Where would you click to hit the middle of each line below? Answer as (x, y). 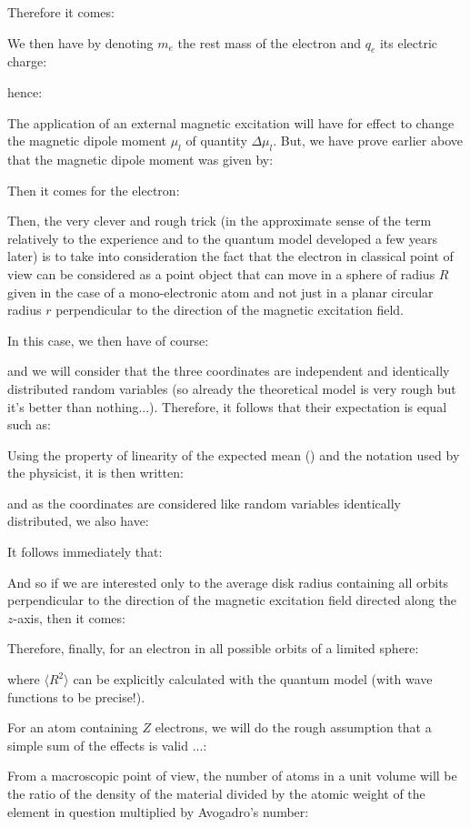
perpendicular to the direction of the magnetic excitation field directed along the (232, 600)
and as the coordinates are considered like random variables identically (204, 503)
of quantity (216, 141)
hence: (25, 91)
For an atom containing (73, 727)
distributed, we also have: (78, 521)
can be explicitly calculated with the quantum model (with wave (253, 679)
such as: (29, 424)
